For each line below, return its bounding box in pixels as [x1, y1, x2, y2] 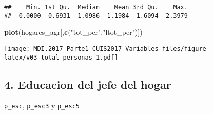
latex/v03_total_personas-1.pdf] [4, 53, 118, 61]
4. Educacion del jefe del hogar [4, 76, 171, 92]
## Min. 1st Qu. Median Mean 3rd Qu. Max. [4, 4, 188, 11]
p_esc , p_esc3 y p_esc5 [4, 100, 80, 111]
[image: [4, 45, 30, 52]
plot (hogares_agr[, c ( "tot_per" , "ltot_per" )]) [4, 27, 143, 37]
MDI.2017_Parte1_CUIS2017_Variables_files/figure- [33, 45, 210, 52]
